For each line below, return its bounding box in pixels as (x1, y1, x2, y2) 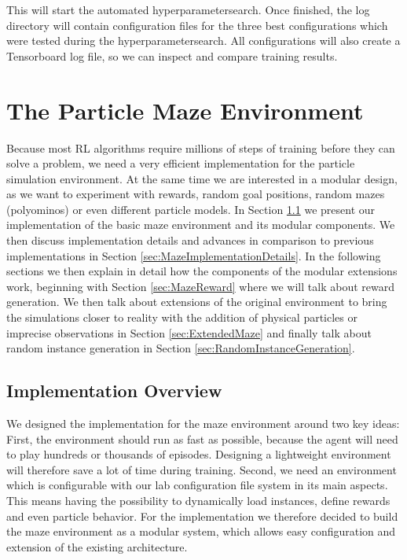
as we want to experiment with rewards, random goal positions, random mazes (6, 186, 385, 202)
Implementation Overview (6, 378, 222, 403)
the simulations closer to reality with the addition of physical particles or (6, 309, 357, 326)
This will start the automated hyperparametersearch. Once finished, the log (6, 2, 370, 17)
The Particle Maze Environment (6, 94, 364, 126)
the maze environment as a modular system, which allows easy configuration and (6, 523, 396, 540)
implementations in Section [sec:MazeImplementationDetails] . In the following (6, 247, 381, 263)
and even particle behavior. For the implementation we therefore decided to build (6, 507, 398, 524)
